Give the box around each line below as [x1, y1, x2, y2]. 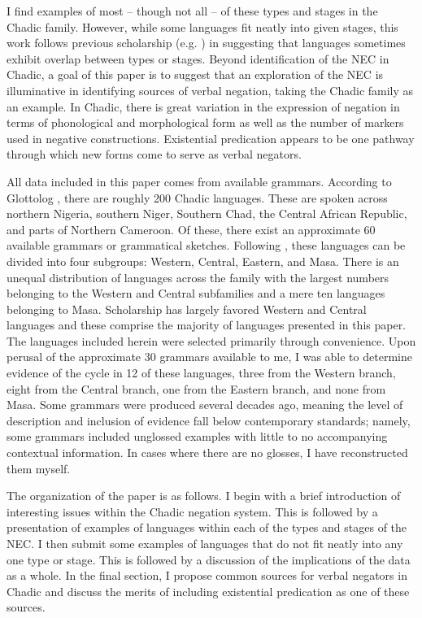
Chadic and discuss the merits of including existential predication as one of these [7, 582, 410, 599]
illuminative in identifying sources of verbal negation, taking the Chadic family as [7, 81, 414, 98]
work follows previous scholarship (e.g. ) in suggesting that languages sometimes [7, 34, 406, 51]
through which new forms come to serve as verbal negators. [7, 146, 302, 163]
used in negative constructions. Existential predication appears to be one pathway [7, 129, 415, 146]
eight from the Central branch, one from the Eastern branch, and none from [7, 380, 386, 397]
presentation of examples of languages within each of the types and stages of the [7, 519, 407, 536]
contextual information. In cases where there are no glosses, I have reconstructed [7, 444, 408, 461]
